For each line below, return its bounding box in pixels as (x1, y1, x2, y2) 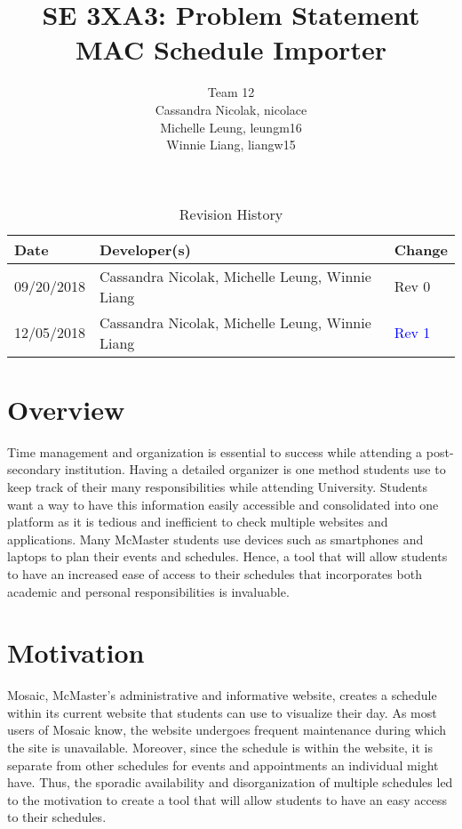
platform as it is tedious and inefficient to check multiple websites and (7, 512, 388, 531)
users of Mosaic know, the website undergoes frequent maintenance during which (7, 720, 447, 739)
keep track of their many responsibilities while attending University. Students (7, 478, 428, 495)
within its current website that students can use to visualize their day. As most (7, 703, 437, 721)
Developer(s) (100, 238, 191, 260)
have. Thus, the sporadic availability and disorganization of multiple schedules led (7, 773, 453, 792)
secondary (7, 460, 61, 479)
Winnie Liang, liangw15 (166, 135, 296, 154)
